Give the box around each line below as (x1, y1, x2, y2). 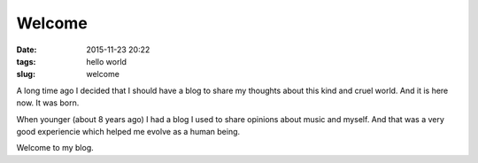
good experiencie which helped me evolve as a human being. (16, 126, 241, 136)
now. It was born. (16, 97, 80, 108)
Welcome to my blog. (16, 143, 95, 153)
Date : (16, 44, 37, 55)
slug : (16, 69, 35, 80)
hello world (86, 56, 127, 66)
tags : (16, 56, 36, 66)
